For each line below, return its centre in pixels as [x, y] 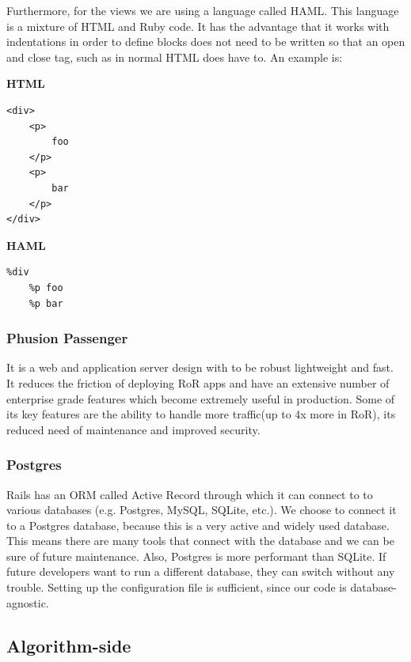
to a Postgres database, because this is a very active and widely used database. [198, 525]
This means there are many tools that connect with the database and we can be [200, 541]
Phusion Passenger [67, 338]
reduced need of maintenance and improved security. [133, 429]
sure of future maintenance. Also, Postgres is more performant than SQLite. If [196, 556]
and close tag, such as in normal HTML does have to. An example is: [175, 57]
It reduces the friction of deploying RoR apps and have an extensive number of [198, 382]
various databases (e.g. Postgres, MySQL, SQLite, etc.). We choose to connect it [202, 510]
